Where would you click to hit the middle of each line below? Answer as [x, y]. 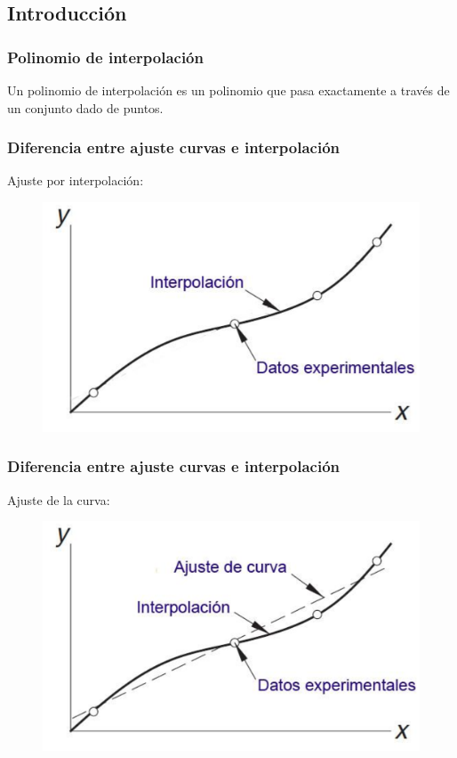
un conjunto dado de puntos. [85, 107]
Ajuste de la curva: [59, 499]
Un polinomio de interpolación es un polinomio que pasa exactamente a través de [228, 90]
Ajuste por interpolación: [76, 180]
